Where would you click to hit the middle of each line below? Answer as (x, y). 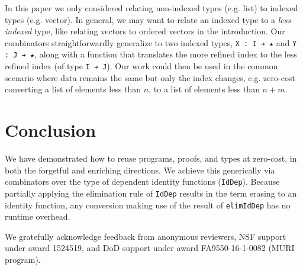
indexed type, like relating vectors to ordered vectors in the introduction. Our (145, 31)
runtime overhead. (38, 216)
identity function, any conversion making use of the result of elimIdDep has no (148, 205)
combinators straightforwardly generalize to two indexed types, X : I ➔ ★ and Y (151, 42)
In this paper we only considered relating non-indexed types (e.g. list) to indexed (151, 8)
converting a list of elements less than (73, 89)
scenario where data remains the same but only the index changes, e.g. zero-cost (150, 77)
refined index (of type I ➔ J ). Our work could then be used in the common (141, 66)
